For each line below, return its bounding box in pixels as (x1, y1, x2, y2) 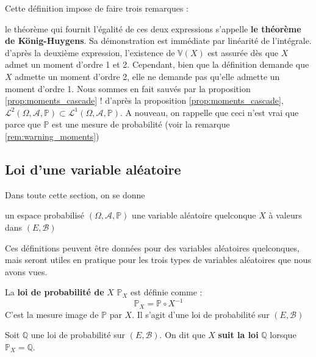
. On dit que (159, 328, 206, 341)
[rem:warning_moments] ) (5, 129, 99, 142)
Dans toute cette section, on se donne (5, 188, 145, 201)
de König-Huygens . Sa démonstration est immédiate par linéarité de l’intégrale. (5, 34, 312, 47)
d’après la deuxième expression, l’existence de (5, 46, 175, 59)
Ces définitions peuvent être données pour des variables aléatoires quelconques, (5, 241, 300, 254)
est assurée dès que (207, 46, 279, 59)
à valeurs (268, 209, 302, 222)
